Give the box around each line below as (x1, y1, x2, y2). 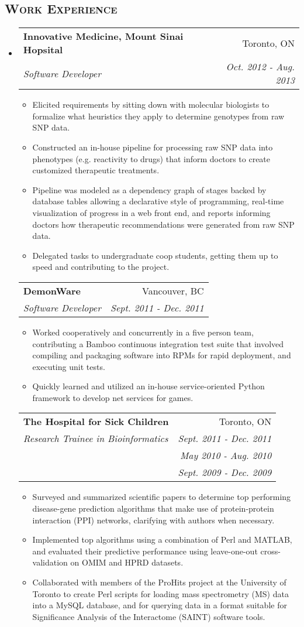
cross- (260, 544, 281, 557)
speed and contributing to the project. (32, 261, 170, 273)
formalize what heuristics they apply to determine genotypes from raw (32, 109, 285, 122)
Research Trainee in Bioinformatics (23, 431, 168, 446)
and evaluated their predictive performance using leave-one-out (32, 544, 258, 557)
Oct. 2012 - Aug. (226, 60, 295, 74)
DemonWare (23, 283, 81, 297)
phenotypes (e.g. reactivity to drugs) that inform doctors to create (32, 152, 271, 165)
